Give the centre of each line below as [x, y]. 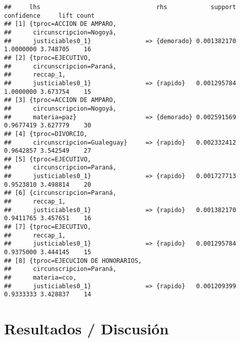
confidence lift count [49, 15]
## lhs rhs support [120, 7]
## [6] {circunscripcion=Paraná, [60, 193]
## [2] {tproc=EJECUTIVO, [48, 58]
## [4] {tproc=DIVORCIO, [46, 134]
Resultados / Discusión [87, 329]
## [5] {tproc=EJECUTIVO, [48, 159]
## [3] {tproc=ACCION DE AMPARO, [60, 100]
